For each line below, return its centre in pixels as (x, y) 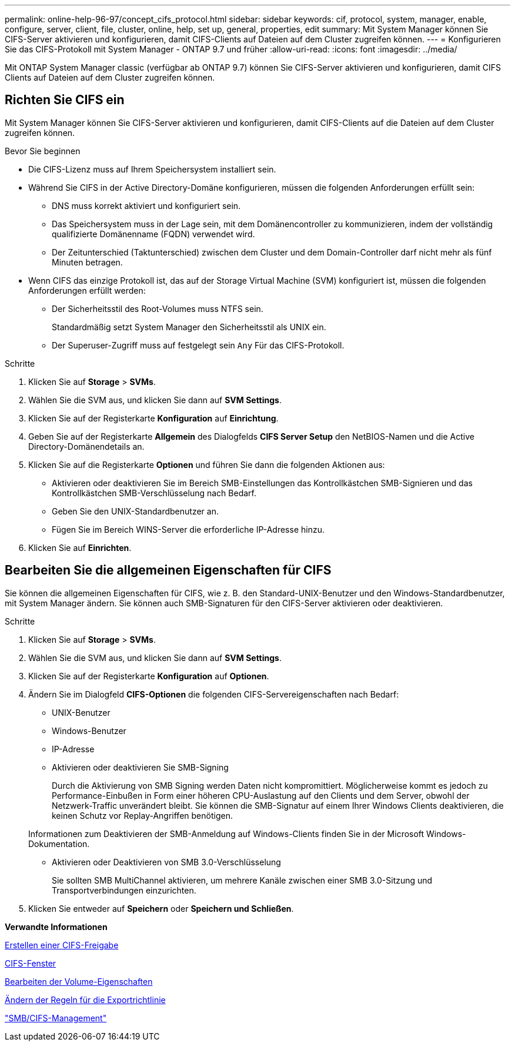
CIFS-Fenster (31, 963)
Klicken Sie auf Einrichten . (80, 547)
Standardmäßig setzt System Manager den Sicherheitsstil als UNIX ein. (189, 327)
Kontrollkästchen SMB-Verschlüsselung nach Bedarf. (154, 493)
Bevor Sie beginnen (43, 151)
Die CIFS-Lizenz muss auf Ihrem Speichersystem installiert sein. (152, 169)
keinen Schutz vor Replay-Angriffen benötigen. (142, 815)
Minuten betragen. (87, 262)
